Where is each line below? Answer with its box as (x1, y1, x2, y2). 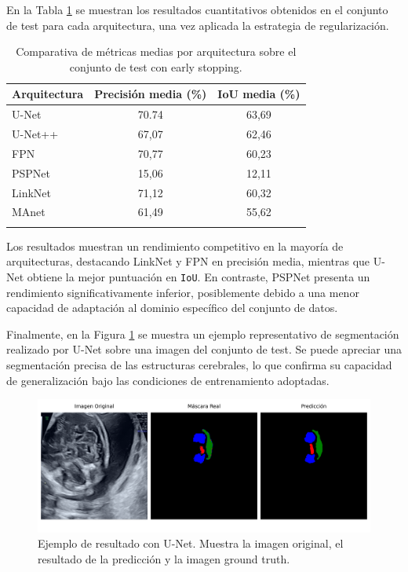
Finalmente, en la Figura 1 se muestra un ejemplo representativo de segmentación (6, 325, 399, 342)
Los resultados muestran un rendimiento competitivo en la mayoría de (6, 237, 344, 254)
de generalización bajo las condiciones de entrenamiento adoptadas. (6, 372, 330, 388)
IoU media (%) (217, 86, 301, 102)
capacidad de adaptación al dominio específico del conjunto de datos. (6, 299, 338, 316)
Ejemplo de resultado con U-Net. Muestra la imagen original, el (38, 535, 344, 552)
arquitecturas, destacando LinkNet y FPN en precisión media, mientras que (6, 253, 370, 269)
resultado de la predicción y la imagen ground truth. (38, 550, 290, 566)
